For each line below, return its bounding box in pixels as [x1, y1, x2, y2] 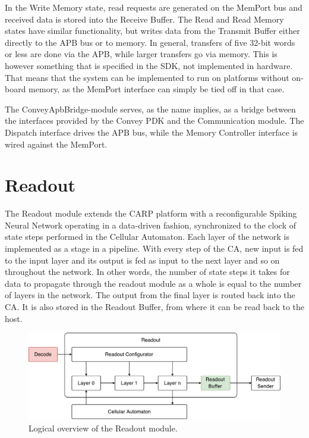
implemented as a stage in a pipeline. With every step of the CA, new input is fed [5, 242, 304, 255]
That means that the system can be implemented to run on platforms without [5, 71, 289, 83]
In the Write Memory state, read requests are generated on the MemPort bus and [5, 1, 302, 13]
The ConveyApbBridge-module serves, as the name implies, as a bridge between [5, 102, 296, 115]
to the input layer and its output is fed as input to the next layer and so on [5, 254, 280, 266]
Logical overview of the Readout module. [29, 421, 178, 434]
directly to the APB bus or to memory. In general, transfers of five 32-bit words [5, 36, 295, 48]
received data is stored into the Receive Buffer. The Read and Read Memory [5, 12, 284, 25]
